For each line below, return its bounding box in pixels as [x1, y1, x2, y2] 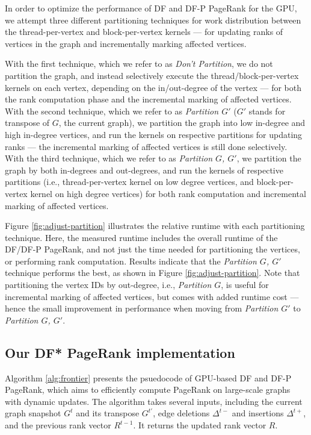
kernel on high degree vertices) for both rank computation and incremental [30, 187, 306, 199]
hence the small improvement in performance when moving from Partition [5, 302, 279, 315]
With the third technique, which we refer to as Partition [5, 152, 212, 164]
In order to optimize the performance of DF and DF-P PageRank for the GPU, [5, 2, 297, 14]
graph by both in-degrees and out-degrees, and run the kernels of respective [5, 163, 283, 176]
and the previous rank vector [5, 419, 111, 431]
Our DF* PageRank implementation [5, 343, 235, 361]
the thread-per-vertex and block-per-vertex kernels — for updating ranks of [5, 25, 283, 38]
